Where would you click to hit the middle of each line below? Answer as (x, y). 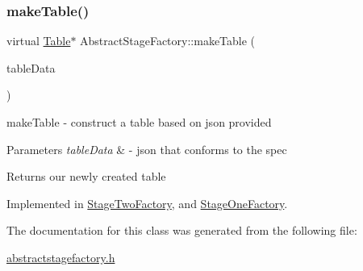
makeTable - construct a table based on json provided (139, 122)
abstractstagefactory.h (61, 257)
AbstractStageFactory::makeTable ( (168, 41)
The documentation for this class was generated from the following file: (182, 230)
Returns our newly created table (86, 176)
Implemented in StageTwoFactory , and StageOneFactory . (147, 203)
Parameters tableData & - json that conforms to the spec (147, 149)
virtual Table (39, 41)
